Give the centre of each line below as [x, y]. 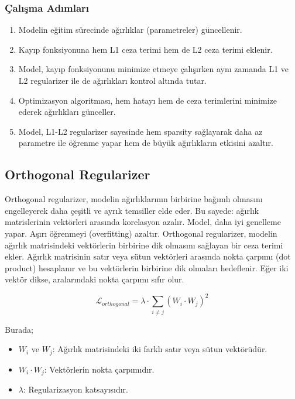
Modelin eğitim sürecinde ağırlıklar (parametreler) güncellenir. [130, 30]
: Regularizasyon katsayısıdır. [76, 389]
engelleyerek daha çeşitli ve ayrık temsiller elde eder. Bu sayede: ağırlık [132, 210]
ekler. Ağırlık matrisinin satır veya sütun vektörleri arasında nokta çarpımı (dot [148, 256]
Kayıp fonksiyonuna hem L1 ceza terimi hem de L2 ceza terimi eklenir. [145, 49]
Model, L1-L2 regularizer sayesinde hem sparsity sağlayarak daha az [140, 131]
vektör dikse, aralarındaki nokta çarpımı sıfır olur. [95, 279]
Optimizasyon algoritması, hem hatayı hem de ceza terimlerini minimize [148, 100]
